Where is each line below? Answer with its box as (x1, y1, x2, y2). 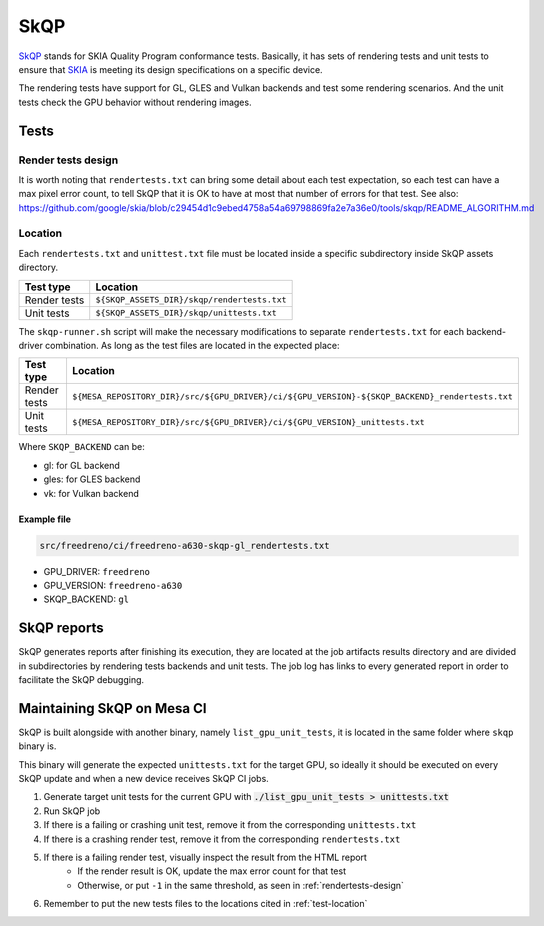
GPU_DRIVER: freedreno (43, 565, 150, 577)
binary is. (18, 740, 57, 752)
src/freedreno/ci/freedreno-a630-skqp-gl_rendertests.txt (39, 540, 330, 551)
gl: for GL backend (43, 459, 120, 471)
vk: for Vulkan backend (43, 487, 139, 499)
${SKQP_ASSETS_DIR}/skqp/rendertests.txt (95, 295, 287, 305)
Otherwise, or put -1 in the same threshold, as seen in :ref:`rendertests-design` (77, 879, 405, 891)
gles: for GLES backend (43, 473, 141, 485)
